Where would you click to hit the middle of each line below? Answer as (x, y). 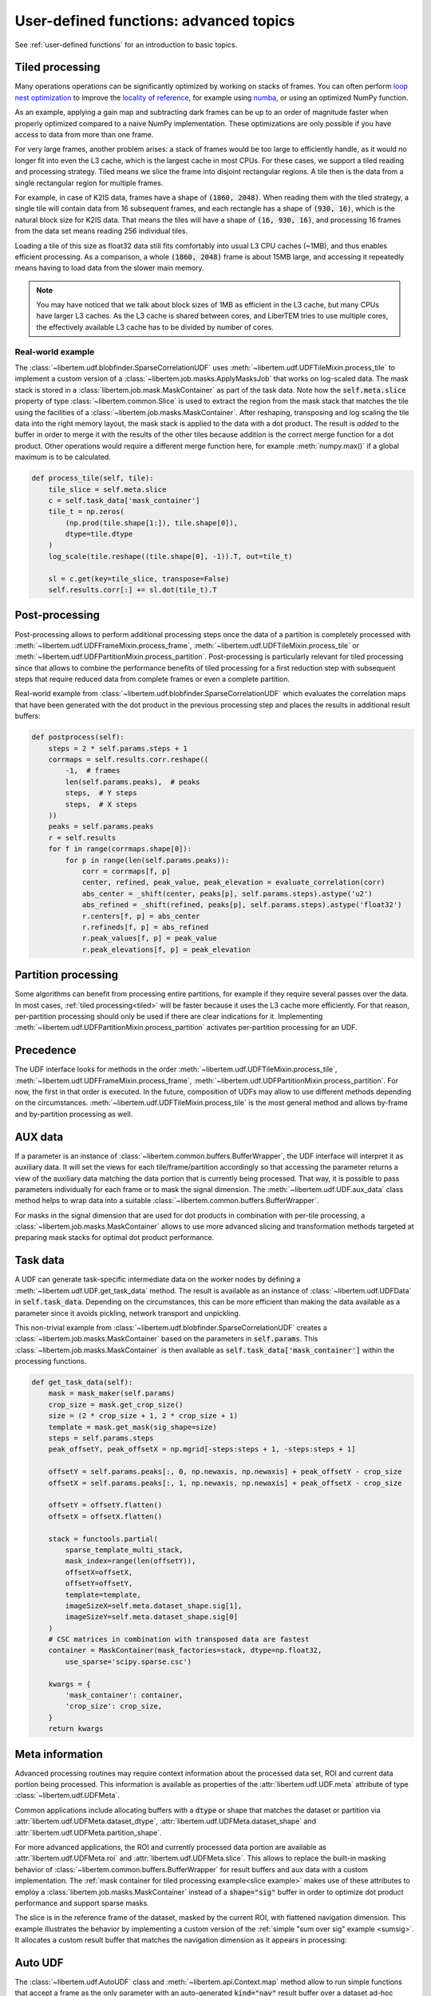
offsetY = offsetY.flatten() (105, 1505)
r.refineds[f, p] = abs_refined (145, 927)
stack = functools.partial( (103, 1539)
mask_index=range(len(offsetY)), (130, 1561)
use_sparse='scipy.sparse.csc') (128, 1661)
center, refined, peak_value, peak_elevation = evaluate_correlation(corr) (233, 883)
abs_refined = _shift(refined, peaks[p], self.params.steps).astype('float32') (242, 905)
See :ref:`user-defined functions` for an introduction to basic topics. (126, 45)
